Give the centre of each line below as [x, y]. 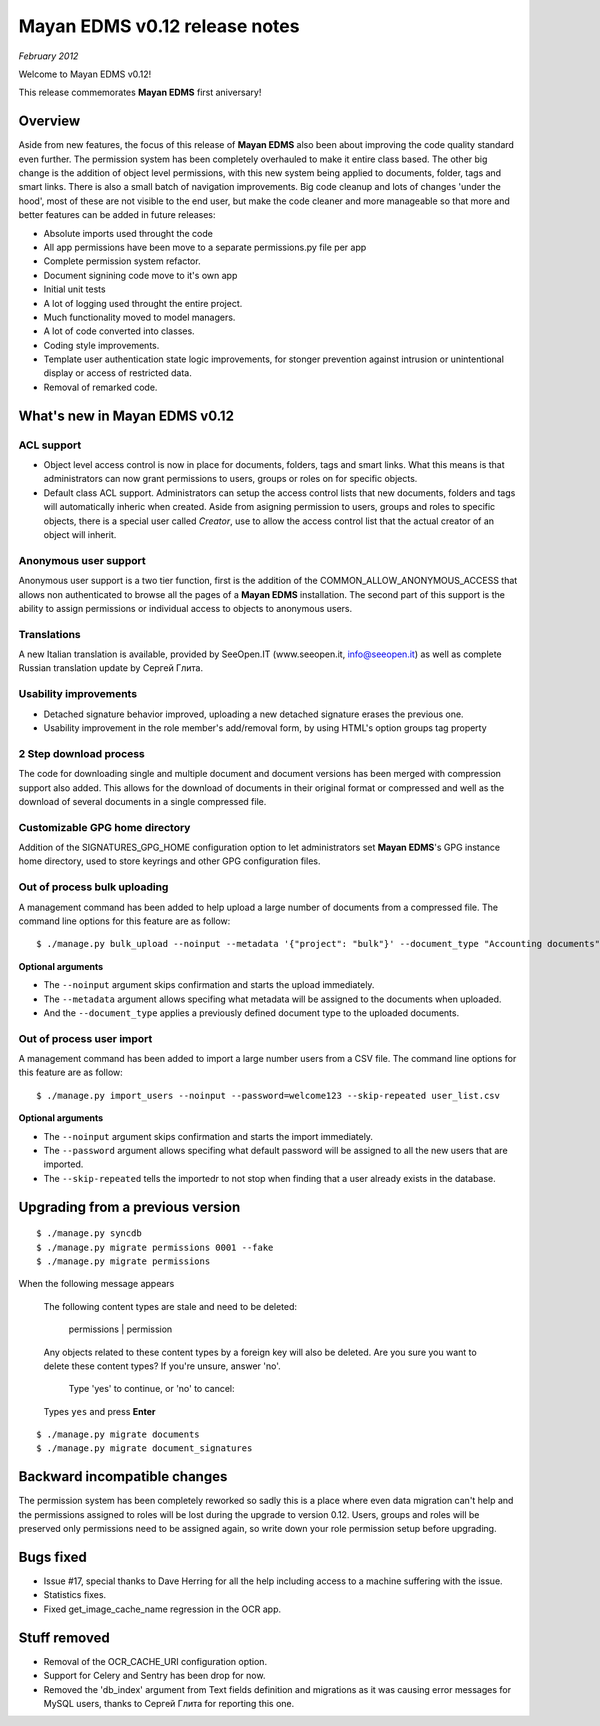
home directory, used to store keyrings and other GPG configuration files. [169, 861]
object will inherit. [80, 534]
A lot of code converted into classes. [119, 331]
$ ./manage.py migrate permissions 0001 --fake [155, 1247]
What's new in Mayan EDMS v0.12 [126, 415]
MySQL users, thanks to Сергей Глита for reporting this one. [169, 1703]
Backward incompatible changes [123, 1476]
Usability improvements [78, 694]
